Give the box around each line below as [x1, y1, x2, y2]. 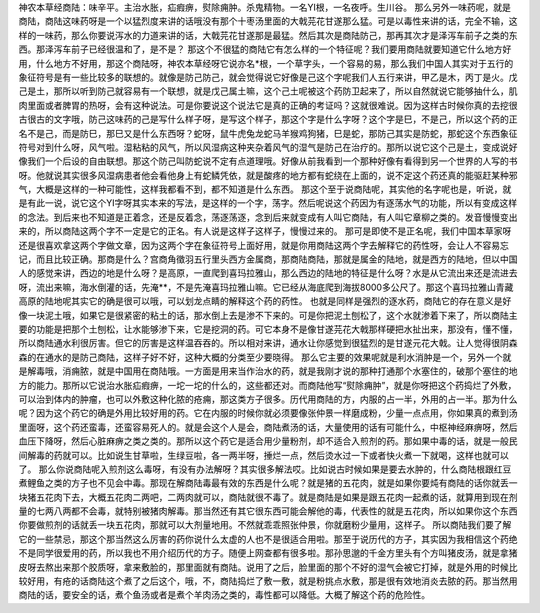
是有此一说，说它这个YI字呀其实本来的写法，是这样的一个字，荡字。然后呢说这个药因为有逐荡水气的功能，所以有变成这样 [18, 197, 518, 209]
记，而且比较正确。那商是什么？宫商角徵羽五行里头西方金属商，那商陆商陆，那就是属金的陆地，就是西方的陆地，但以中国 [18, 253, 518, 265]
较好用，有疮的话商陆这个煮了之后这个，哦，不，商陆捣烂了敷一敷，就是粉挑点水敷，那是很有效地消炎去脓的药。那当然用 [18, 575, 518, 587]
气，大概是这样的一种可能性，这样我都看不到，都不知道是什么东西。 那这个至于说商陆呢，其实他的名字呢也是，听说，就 [18, 183, 512, 195]
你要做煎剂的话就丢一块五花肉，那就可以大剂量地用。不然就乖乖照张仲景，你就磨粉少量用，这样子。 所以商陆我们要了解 [18, 519, 512, 531]
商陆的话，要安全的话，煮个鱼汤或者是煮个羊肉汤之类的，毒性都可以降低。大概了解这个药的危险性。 [18, 589, 430, 601]
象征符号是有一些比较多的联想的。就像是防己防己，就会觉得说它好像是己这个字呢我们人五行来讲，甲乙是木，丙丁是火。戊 [18, 71, 518, 83]
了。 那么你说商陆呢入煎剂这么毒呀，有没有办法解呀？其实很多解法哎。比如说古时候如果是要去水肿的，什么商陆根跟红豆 [18, 463, 512, 475]
